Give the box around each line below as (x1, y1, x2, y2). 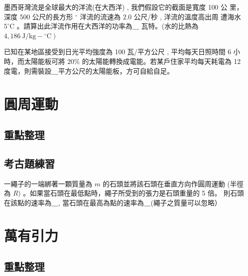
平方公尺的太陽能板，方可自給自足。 (58, 65, 174, 76)
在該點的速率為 (4, 197, 51, 207)
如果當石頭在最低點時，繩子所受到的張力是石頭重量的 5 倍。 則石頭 (30, 188, 244, 198)
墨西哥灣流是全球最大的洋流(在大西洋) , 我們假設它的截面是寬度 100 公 (4, 2, 228, 12)
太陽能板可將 (24, 56, 65, 66)
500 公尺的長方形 (19, 11, 73, 21)
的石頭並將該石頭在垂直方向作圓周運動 (102, 178, 225, 188)
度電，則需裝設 (4, 65, 51, 76)
